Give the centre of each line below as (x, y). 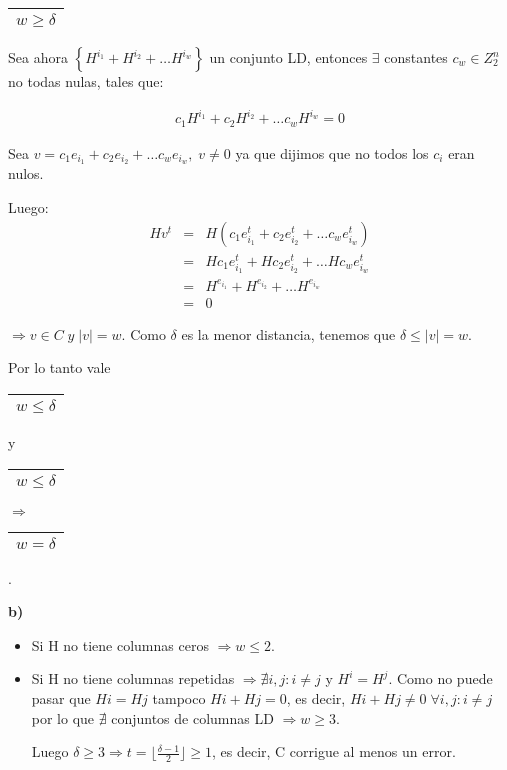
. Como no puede (440, 678)
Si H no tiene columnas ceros (120, 644)
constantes (416, 57)
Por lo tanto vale (59, 367)
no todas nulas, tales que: (86, 81)
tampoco (179, 698)
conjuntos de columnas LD (192, 717)
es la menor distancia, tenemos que (288, 333)
